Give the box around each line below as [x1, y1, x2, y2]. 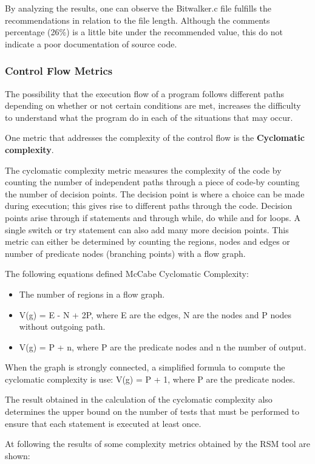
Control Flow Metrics [5, 63, 113, 78]
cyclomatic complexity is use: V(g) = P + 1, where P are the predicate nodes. [5, 372, 296, 385]
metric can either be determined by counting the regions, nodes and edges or [5, 235, 290, 248]
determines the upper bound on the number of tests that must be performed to [5, 405, 300, 418]
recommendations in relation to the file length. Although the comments [5, 13, 270, 26]
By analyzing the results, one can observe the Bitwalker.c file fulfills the [5, 2, 272, 14]
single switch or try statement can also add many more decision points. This [5, 223, 289, 236]
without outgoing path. [19, 320, 106, 333]
